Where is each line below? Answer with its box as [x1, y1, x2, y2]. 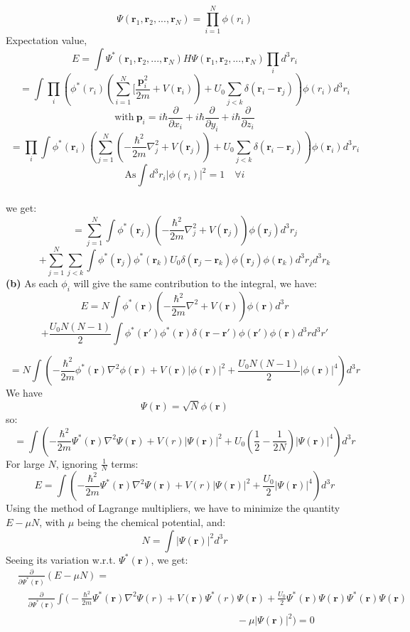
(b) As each [6, 275, 58, 290]
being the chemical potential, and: [77, 515, 226, 530]
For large [6, 456, 45, 471]
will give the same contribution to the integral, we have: [73, 275, 317, 290]
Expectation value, [6, 33, 87, 48]
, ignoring [55, 456, 98, 471]
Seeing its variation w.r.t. [6, 552, 116, 567]
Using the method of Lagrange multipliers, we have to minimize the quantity [6, 500, 340, 515]
